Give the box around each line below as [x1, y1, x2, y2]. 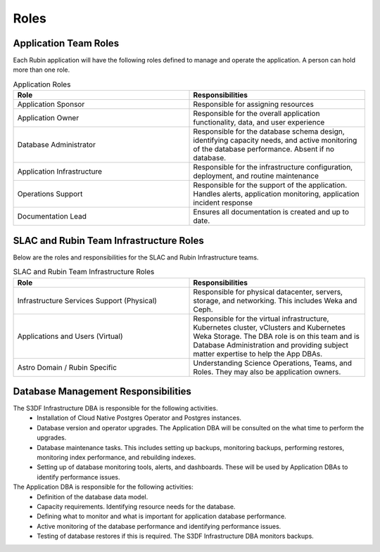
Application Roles [13, 79, 71, 89]
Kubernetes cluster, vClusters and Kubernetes [193, 322, 346, 332]
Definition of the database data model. [37, 492, 148, 501]
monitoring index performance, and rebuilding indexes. [37, 453, 196, 461]
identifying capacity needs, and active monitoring [193, 136, 357, 146]
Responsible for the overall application [193, 109, 320, 119]
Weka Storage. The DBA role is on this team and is [193, 331, 360, 341]
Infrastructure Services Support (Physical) [17, 295, 158, 305]
